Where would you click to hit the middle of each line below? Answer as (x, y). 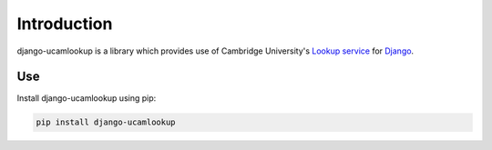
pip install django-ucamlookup (106, 122)
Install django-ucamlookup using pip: (87, 98)
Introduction (65, 24)
